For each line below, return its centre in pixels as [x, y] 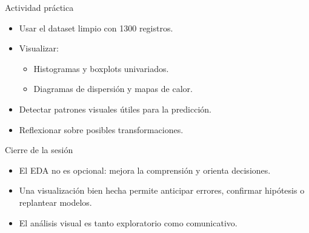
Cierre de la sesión [39, 150]
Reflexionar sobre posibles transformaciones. [101, 129]
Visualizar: [39, 48]
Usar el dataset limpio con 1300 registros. [96, 28]
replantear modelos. [55, 202]
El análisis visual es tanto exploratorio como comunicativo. [128, 222]
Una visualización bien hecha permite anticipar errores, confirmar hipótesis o [162, 190]
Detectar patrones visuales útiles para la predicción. [115, 109]
